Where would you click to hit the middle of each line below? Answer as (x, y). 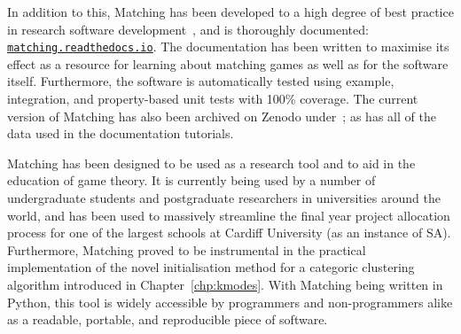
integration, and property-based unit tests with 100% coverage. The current (213, 99)
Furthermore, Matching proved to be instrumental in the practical (187, 249)
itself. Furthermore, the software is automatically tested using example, (201, 81)
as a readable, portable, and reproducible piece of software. (168, 319)
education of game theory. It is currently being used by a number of (191, 180)
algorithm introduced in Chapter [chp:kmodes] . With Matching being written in (225, 284)
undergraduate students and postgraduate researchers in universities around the (224, 198)
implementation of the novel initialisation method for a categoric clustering (211, 267)
